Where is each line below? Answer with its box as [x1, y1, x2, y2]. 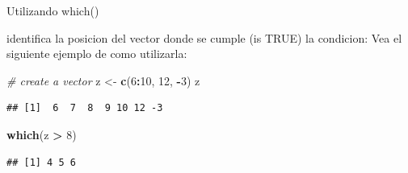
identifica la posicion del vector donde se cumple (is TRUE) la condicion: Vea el [6, 29, 402, 46]
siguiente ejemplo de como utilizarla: [6, 45, 187, 62]
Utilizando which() [6, 2, 99, 19]
